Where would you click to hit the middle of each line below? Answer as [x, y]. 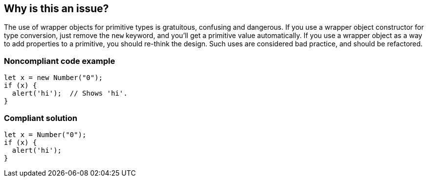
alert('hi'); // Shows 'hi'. [70, 93]
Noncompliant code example [60, 61]
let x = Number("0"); [45, 134]
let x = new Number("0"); [53, 78]
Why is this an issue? [56, 9]
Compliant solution [41, 118]
